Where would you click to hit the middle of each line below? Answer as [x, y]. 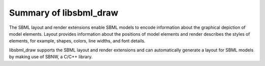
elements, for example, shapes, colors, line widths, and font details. [77, 41]
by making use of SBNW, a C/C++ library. [51, 57]
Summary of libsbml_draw [64, 13]
